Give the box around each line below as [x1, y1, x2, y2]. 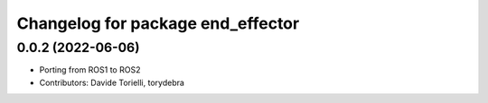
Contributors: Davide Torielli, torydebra [39, 77, 185, 88]
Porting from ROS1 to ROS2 [39, 64, 141, 75]
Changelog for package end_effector [16, 13, 300, 33]
